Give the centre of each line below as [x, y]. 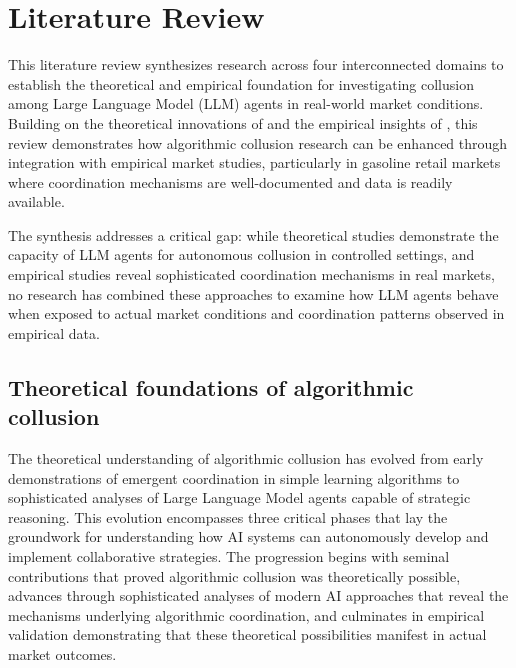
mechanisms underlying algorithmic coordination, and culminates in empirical [246, 614]
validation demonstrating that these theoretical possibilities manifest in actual [247, 634]
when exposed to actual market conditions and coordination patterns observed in [256, 313]
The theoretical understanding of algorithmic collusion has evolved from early [246, 458]
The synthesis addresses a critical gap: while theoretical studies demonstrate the [253, 234]
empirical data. [54, 332]
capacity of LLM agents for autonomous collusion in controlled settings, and [241, 254]
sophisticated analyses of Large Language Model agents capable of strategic [239, 497]
